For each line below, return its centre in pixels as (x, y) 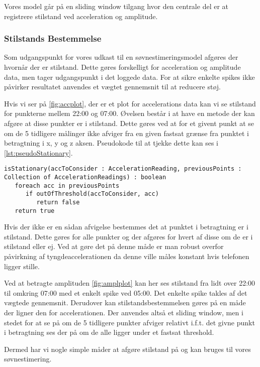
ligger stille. (22, 266)
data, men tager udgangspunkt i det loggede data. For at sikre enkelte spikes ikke (129, 77)
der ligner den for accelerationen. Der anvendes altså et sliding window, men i (124, 313)
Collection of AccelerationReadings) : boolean (85, 177)
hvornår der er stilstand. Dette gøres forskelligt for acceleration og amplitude (122, 67)
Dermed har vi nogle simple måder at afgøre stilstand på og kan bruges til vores (127, 349)
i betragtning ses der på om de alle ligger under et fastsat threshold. (109, 332)
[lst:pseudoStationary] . (38, 152)
